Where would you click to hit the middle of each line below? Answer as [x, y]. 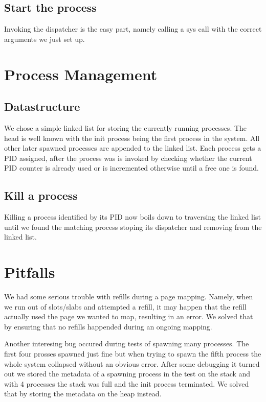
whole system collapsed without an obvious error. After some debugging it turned [132, 363]
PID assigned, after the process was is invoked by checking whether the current [128, 158]
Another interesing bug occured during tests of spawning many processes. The [127, 344]
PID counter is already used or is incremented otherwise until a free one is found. [131, 168]
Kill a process [41, 195]
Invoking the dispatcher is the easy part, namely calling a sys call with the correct [133, 29]
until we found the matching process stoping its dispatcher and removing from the [133, 227]
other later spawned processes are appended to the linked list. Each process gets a [133, 148]
